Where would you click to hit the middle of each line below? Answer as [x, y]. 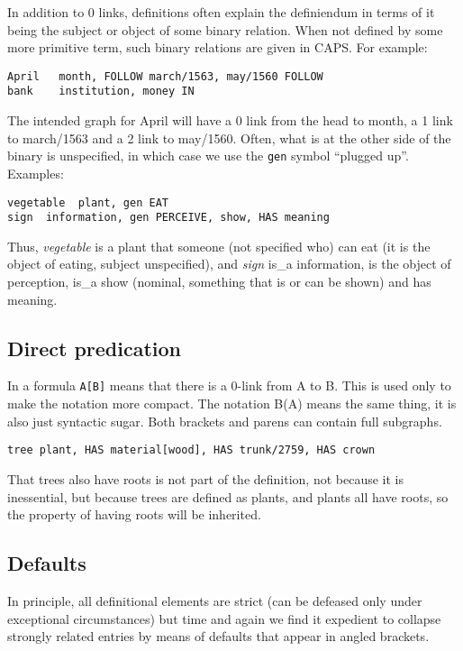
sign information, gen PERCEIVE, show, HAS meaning [168, 218]
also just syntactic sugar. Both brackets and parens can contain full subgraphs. [225, 421]
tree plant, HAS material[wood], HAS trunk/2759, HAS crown [191, 450]
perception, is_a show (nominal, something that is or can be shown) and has [219, 282]
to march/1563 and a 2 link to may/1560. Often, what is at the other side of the [229, 138]
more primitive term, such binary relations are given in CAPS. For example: [218, 47]
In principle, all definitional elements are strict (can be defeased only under [215, 600]
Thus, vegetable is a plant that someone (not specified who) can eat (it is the [219, 246]
